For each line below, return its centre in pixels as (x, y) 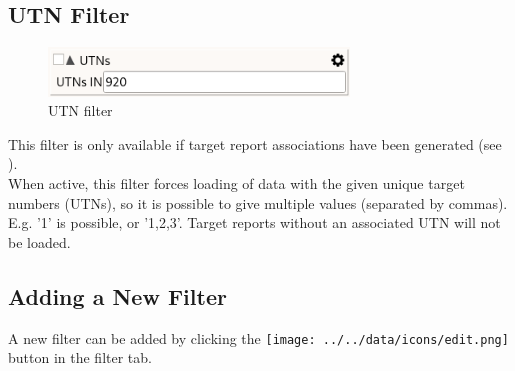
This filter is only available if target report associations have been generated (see (255, 143)
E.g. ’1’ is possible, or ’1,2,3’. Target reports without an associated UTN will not (254, 222)
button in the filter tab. (80, 357)
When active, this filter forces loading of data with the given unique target (236, 183)
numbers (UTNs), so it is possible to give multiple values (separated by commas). (258, 202)
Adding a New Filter (117, 295)
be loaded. (39, 241)
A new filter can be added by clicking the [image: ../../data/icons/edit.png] (258, 337)
